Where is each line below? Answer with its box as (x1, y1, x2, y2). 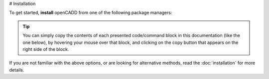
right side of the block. (22, 46, 69, 52)
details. (9, 67, 24, 73)
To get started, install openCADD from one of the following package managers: (9, 10, 172, 16)
